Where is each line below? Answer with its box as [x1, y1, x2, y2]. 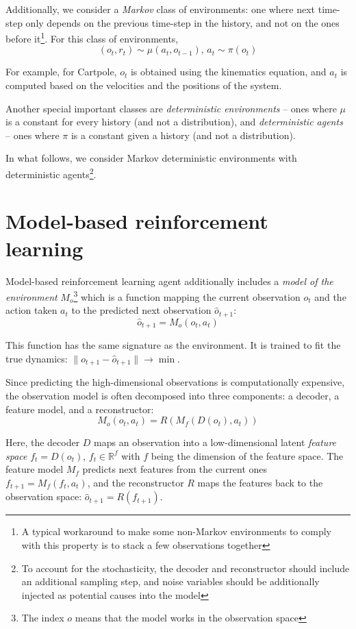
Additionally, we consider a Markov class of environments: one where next [5, 2, 316, 16]
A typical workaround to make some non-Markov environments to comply [21, 524, 331, 539]
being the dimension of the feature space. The [151, 448, 344, 463]
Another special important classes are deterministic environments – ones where [5, 101, 337, 115]
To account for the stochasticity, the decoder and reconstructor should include [21, 560, 350, 575]
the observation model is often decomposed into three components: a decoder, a [5, 388, 340, 402]
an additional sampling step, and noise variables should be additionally [21, 574, 320, 589]
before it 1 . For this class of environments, [5, 29, 179, 45]
